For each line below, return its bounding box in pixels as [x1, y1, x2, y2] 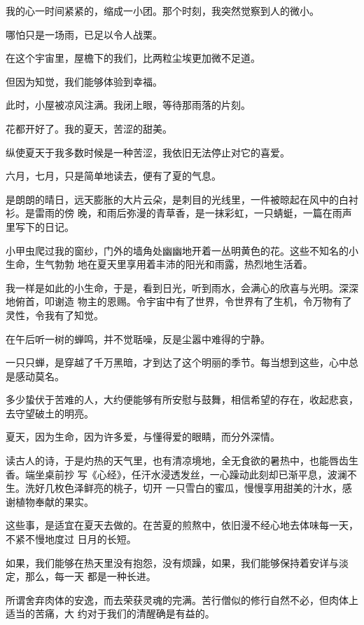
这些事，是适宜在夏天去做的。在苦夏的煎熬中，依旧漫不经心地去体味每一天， [6, 518, 358, 532]
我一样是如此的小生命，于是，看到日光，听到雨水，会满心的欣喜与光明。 [6, 280, 339, 295]
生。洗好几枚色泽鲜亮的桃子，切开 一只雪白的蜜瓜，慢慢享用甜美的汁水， [6, 480, 342, 495]
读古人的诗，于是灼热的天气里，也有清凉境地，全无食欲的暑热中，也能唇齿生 [6, 453, 358, 468]
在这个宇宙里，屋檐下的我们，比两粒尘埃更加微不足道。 [6, 51, 260, 65]
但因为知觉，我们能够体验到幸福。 [6, 74, 162, 88]
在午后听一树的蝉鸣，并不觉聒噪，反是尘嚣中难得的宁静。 [6, 331, 270, 346]
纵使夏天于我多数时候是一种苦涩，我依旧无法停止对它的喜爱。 [6, 145, 290, 159]
